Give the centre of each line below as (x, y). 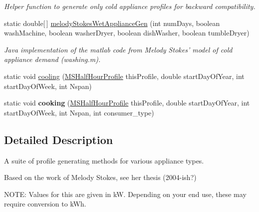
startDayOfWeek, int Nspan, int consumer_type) (79, 112)
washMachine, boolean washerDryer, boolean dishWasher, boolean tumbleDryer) (127, 33)
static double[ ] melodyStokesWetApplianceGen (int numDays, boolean (112, 23)
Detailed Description (59, 139)
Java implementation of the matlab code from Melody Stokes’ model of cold (118, 49)
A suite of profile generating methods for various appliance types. (104, 160)
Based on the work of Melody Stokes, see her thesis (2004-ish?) (100, 177)
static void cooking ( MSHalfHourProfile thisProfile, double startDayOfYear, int (127, 103)
